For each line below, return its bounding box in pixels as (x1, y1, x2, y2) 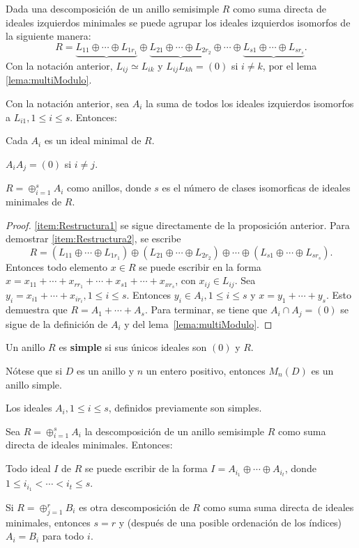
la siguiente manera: (6, 29, 91, 43)
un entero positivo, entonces (146, 363, 266, 377)
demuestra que (6, 302, 68, 317)
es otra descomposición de (79, 500, 190, 515)
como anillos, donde (66, 180, 151, 195)
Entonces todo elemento (6, 259, 108, 274)
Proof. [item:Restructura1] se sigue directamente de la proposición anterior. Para (6, 217, 350, 232)
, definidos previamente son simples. (108, 400, 262, 415)
